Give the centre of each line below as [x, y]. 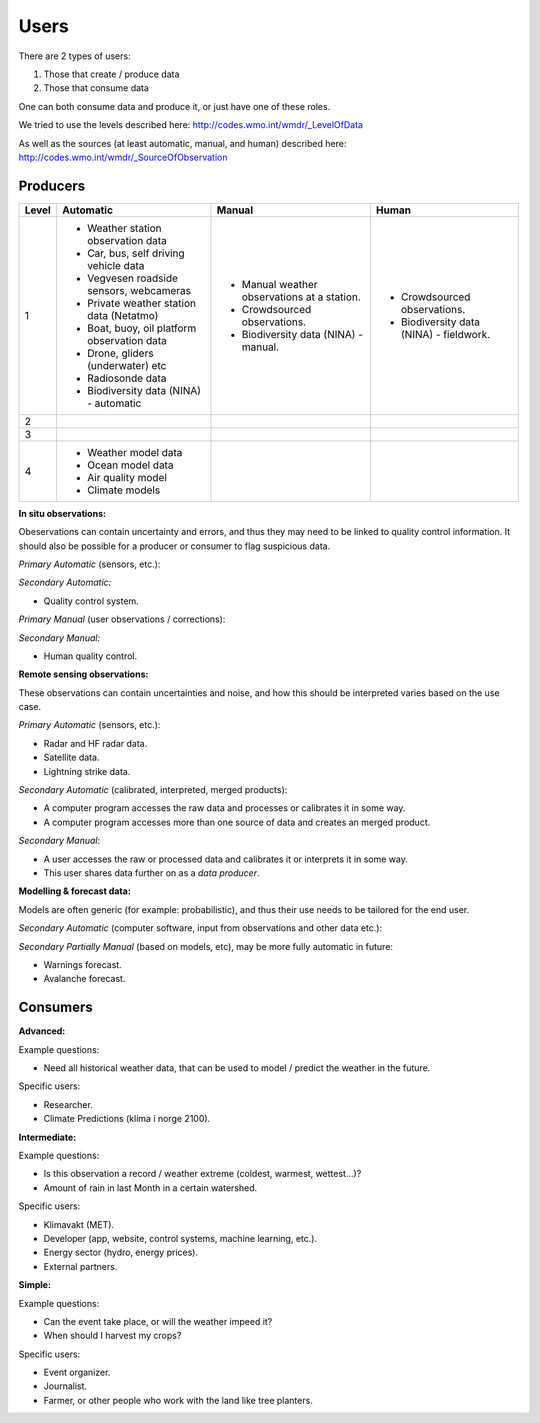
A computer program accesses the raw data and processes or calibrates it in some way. [224, 808]
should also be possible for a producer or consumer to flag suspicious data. [174, 546]
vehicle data [115, 265]
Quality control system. [91, 601]
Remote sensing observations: [83, 674]
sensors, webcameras [139, 290]
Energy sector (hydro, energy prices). [121, 1252]
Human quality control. [90, 656]
